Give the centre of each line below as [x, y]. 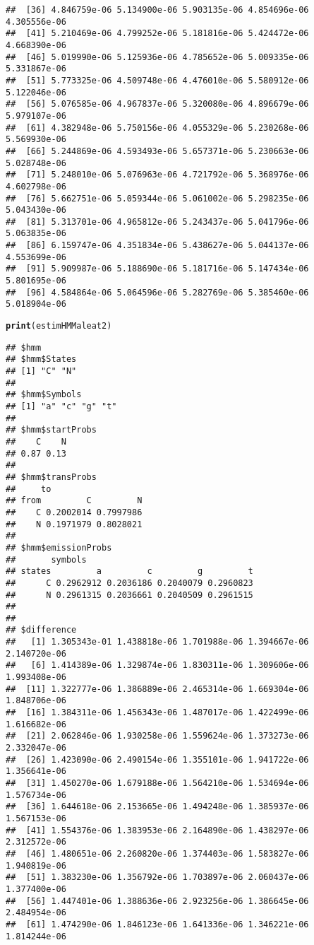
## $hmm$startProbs [51, 430]
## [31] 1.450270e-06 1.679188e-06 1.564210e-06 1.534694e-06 [157, 783]
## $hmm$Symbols [44, 395]
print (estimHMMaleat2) [59, 326]
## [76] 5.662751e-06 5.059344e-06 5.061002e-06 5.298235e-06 [157, 198]
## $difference [41, 630]
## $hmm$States [41, 359]
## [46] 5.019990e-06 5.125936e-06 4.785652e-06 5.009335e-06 [157, 57]
